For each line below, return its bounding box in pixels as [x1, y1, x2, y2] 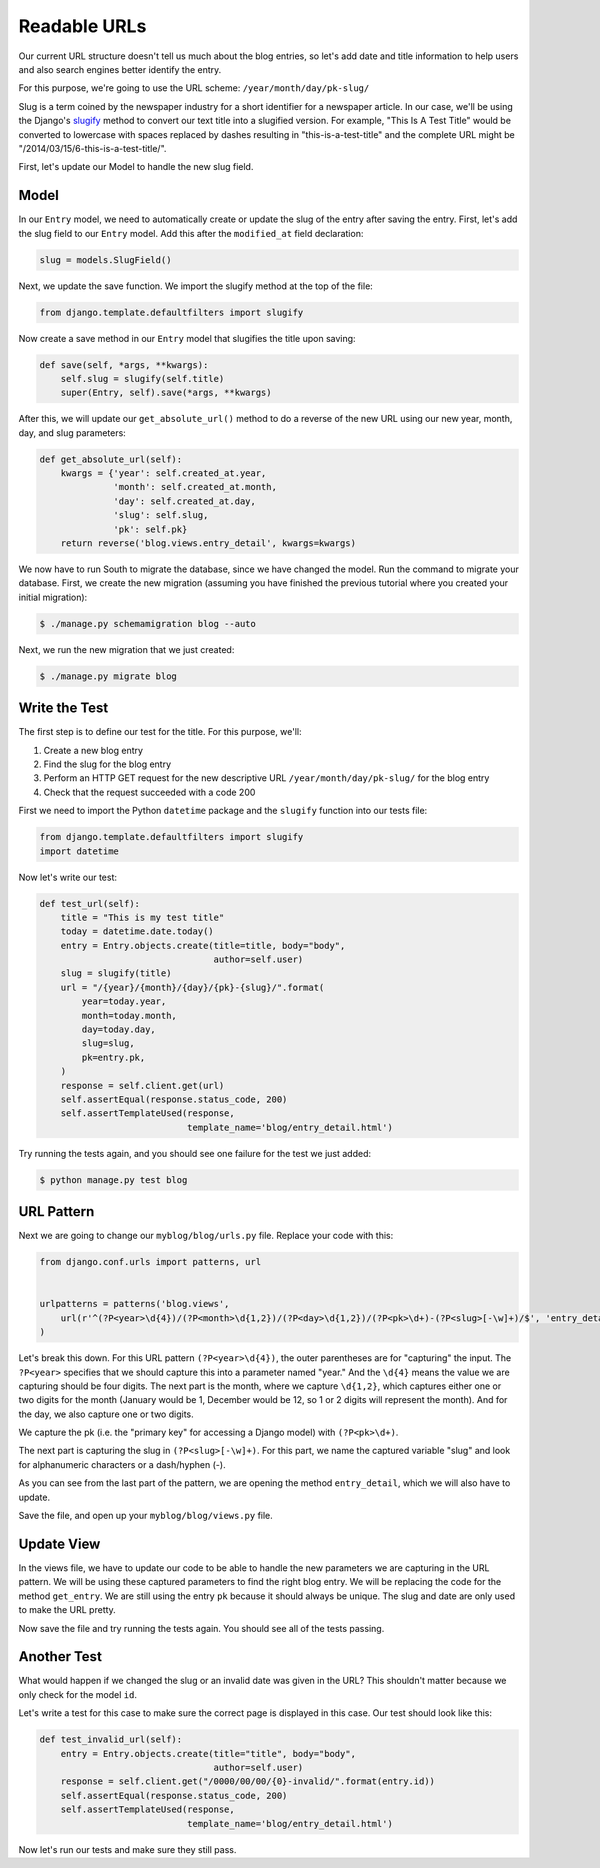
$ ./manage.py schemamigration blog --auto [39, 618, 257, 629]
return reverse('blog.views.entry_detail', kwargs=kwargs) [60, 537, 357, 549]
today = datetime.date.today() [60, 926, 214, 937]
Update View [18, 1535, 101, 1552]
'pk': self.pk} [113, 523, 188, 535]
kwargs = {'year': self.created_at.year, [60, 468, 267, 479]
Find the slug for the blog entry [43, 758, 172, 770]
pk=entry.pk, [81, 1051, 146, 1063]
